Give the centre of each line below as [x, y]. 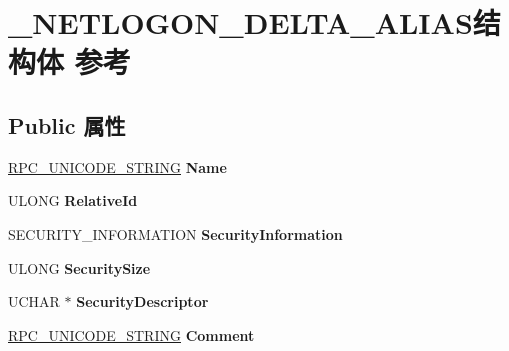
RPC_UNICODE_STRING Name [117, 166]
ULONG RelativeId [73, 200]
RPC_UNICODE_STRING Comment [131, 334]
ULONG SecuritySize [79, 267]
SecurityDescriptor [142, 301]
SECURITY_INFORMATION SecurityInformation [175, 233]
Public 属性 [67, 124]
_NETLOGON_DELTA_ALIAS [240, 22]
